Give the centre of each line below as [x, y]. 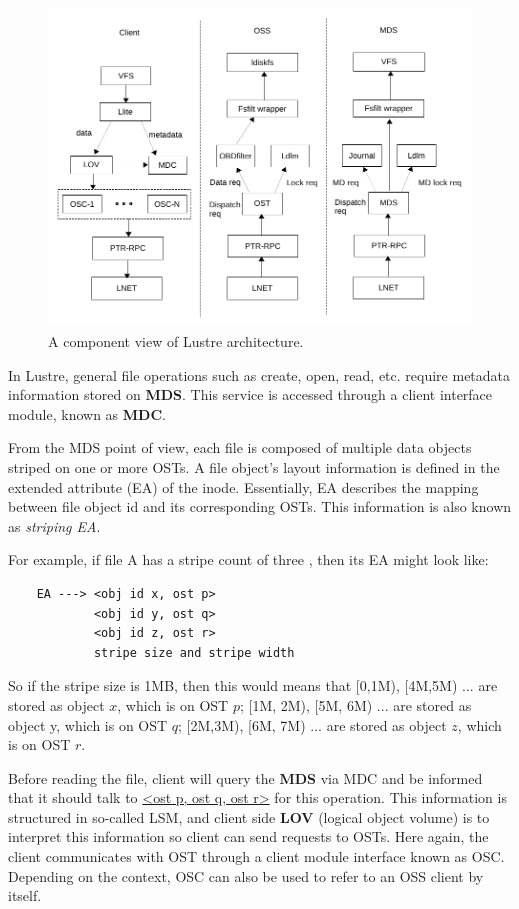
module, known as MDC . [87, 413]
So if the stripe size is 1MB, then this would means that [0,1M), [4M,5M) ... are [253, 685]
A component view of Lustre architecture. [176, 341]
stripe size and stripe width [194, 652]
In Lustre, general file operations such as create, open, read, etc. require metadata [259, 374]
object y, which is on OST [88, 724]
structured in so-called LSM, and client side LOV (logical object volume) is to [249, 816]
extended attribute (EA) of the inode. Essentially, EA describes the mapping [243, 486]
